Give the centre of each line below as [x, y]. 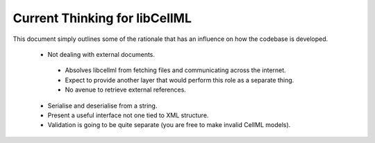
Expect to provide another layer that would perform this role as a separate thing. [180, 80]
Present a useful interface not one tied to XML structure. [128, 115]
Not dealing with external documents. [101, 54]
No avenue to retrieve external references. [126, 90]
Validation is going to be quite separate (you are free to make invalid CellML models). [169, 125]
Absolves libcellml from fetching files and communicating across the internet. [175, 70]
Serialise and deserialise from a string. [102, 106]
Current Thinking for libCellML [102, 18]
